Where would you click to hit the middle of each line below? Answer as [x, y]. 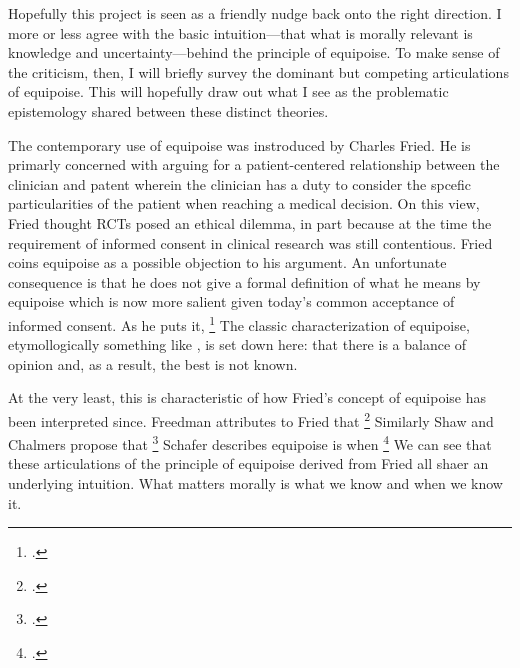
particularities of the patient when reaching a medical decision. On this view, [244, 203]
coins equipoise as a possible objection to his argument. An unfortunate [227, 262]
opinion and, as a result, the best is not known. [153, 363]
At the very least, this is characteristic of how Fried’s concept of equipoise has [247, 397]
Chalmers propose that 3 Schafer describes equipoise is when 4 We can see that [250, 442]
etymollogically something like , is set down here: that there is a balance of [237, 344]
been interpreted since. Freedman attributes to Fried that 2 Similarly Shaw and [251, 419]
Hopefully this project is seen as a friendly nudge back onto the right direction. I [255, 13]
